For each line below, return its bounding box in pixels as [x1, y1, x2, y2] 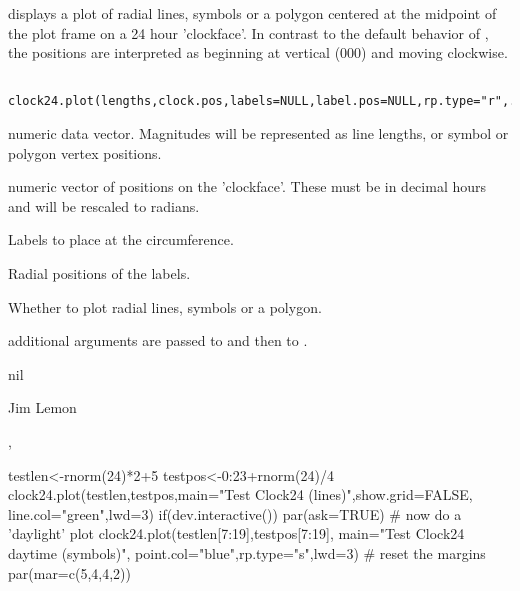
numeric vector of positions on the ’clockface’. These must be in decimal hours [8, 176, 487, 197]
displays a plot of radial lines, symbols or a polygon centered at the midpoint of [8, 3, 497, 23]
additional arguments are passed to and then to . [8, 330, 308, 351]
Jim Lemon [8, 397, 77, 418]
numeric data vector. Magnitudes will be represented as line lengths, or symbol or [8, 123, 509, 144]
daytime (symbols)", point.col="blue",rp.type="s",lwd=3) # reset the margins [8, 543, 486, 563]
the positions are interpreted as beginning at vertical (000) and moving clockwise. [8, 42, 508, 63]
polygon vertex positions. [8, 142, 162, 163]
